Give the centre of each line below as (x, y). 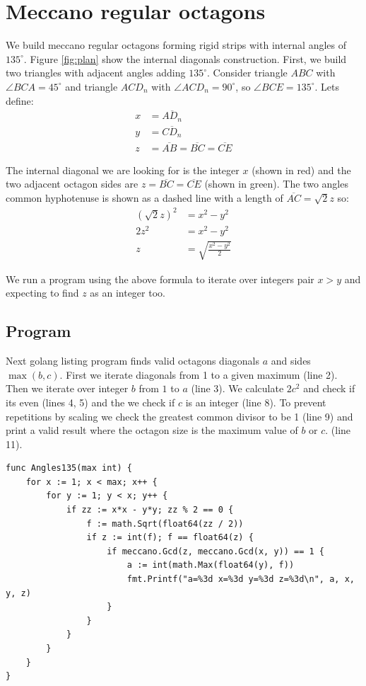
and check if (329, 388)
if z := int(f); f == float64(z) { (170, 538)
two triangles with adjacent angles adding (96, 73)
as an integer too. (128, 293)
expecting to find (42, 293)
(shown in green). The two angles (276, 184)
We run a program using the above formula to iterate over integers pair (160, 279)
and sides (291, 361)
